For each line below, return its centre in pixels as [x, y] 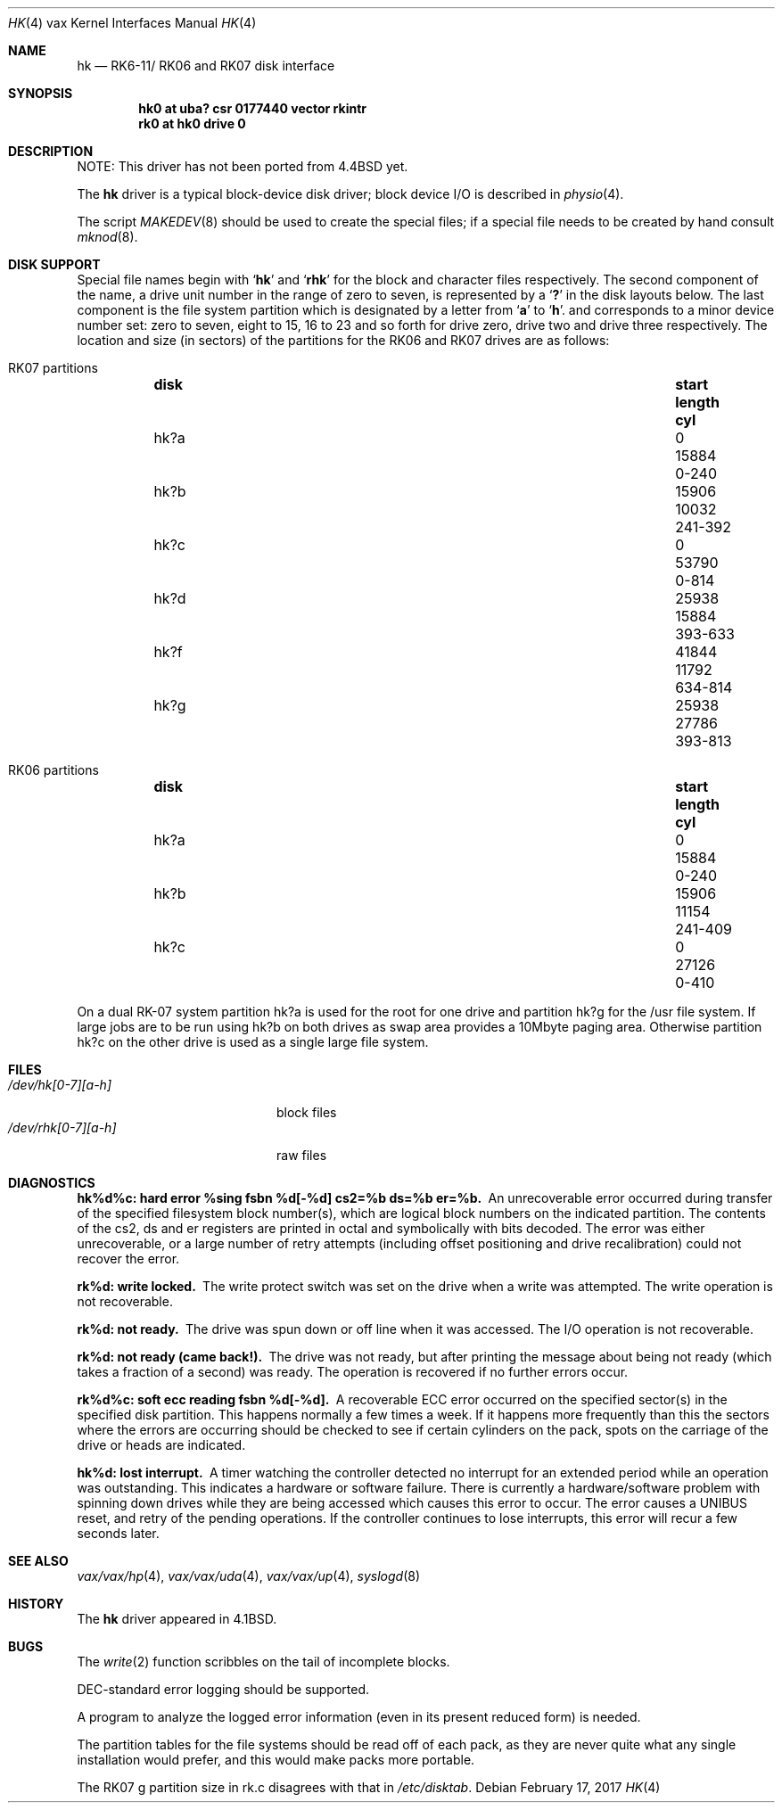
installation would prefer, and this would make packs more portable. [276, 1760]
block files [307, 1112]
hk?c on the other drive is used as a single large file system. [253, 1042]
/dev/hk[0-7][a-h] [60, 1085]
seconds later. [118, 1533]
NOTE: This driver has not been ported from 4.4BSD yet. [243, 166]
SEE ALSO [38, 1561]
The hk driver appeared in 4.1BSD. [177, 1619]
